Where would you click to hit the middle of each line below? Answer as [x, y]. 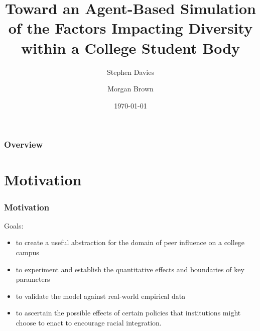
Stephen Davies [131, 72]
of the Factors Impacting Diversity [131, 28]
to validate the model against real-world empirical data [101, 296]
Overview [24, 144]
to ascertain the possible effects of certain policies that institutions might [128, 313]
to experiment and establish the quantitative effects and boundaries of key [130, 269]
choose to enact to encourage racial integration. [89, 322]
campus [27, 252]
